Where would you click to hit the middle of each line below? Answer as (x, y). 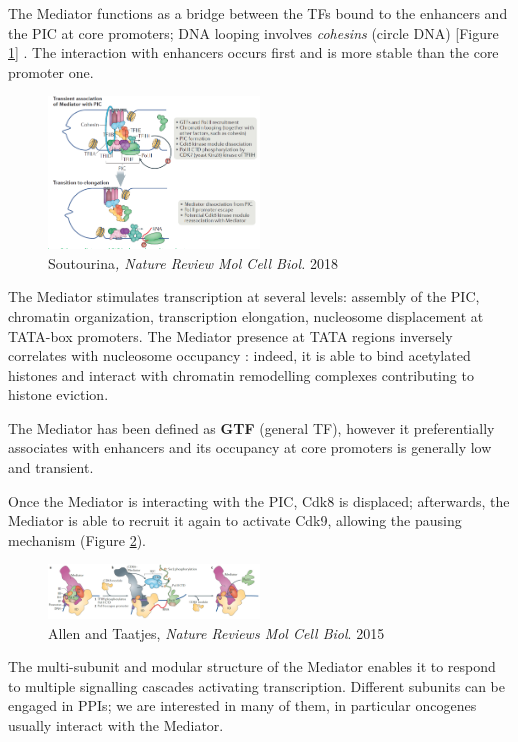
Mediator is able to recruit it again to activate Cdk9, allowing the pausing (235, 520)
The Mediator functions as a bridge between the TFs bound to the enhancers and (258, 13)
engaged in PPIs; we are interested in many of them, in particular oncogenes (242, 705)
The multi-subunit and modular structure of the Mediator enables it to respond (252, 666)
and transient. (51, 467)
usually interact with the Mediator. (116, 725)
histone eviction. (58, 394)
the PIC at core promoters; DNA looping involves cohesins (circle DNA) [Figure (253, 32)
